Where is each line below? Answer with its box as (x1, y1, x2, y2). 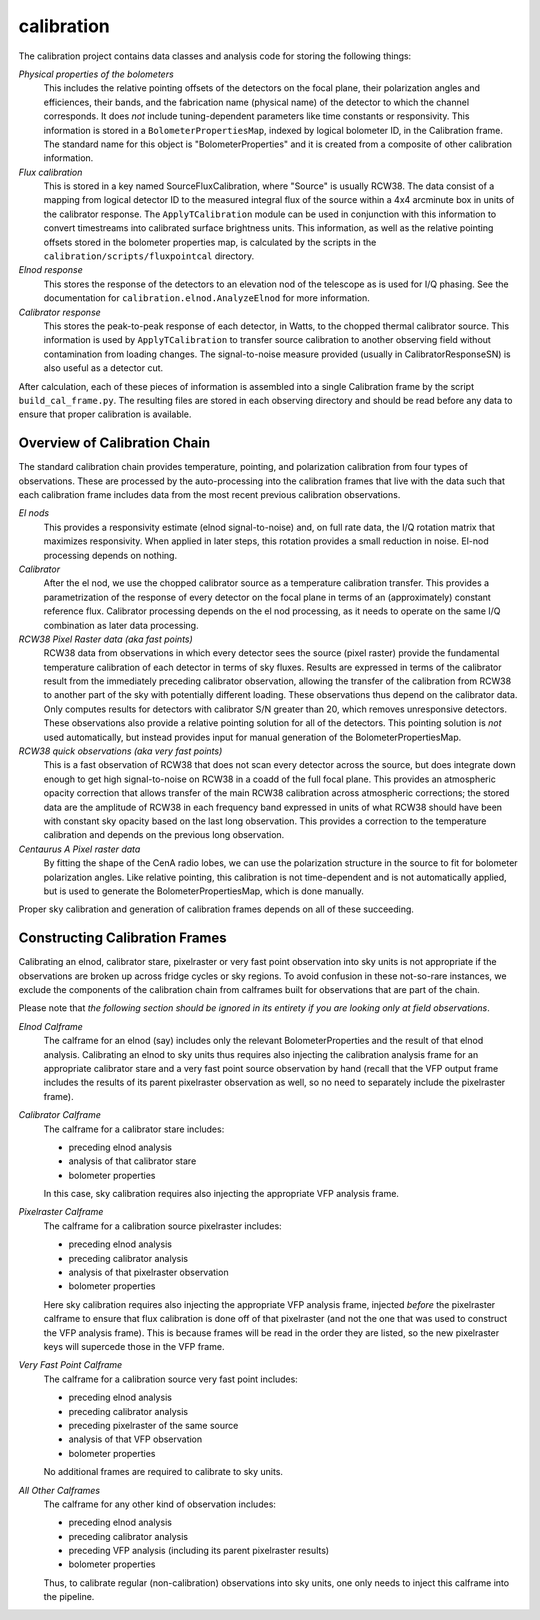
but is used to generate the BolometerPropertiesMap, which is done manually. (43, 885, 365, 897)
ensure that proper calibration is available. (18, 408, 192, 420)
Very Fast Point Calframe (18, 1359, 123, 1371)
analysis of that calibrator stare (68, 1155, 197, 1167)
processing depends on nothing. (43, 549, 178, 561)
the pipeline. (43, 1591, 95, 1603)
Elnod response (18, 264, 84, 276)
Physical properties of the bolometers (18, 68, 174, 80)
